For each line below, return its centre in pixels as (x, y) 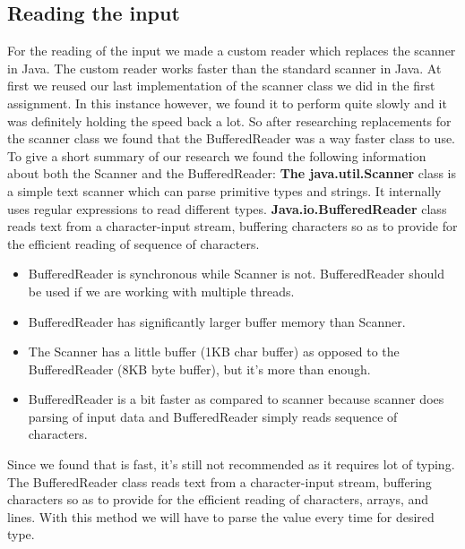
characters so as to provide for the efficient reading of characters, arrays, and (218, 499)
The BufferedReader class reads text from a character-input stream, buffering (220, 481)
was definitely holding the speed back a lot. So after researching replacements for (229, 120)
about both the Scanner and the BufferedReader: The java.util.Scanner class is (232, 173)
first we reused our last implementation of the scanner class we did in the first (221, 86)
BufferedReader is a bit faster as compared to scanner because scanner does (236, 399)
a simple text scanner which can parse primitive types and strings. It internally (224, 190)
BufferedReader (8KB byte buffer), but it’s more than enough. (199, 369)
